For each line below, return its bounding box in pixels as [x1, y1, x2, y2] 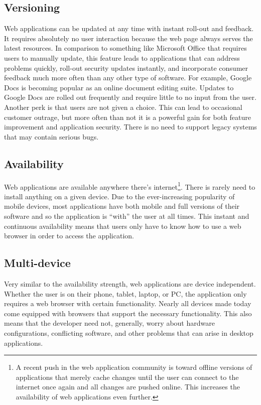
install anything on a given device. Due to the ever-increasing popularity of [4, 191, 235, 201]
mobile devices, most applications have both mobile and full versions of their [4, 201, 240, 211]
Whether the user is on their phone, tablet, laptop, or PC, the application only [4, 288, 247, 299]
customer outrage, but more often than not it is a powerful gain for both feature [4, 111, 251, 122]
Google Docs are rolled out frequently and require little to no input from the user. [4, 92, 256, 102]
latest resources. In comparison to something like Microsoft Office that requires [4, 43, 247, 53]
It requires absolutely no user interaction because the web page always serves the [4, 33, 253, 43]
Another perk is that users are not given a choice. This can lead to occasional [4, 101, 242, 112]
